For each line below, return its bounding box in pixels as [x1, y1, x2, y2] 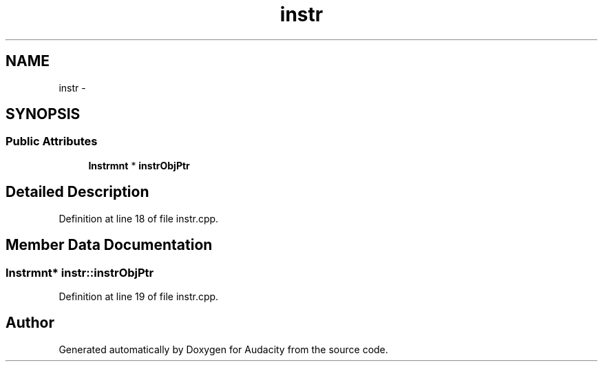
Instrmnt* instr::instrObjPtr [6, 265, 154, 280]
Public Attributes [6, 134, 98, 149]
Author [6, 314, 54, 332]
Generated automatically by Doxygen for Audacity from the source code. [59, 343, 388, 355]
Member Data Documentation [6, 236, 213, 254]
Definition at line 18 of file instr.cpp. [59, 212, 219, 224]
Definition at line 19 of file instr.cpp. [59, 290, 219, 302]
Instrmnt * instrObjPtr [88, 159, 190, 171]
